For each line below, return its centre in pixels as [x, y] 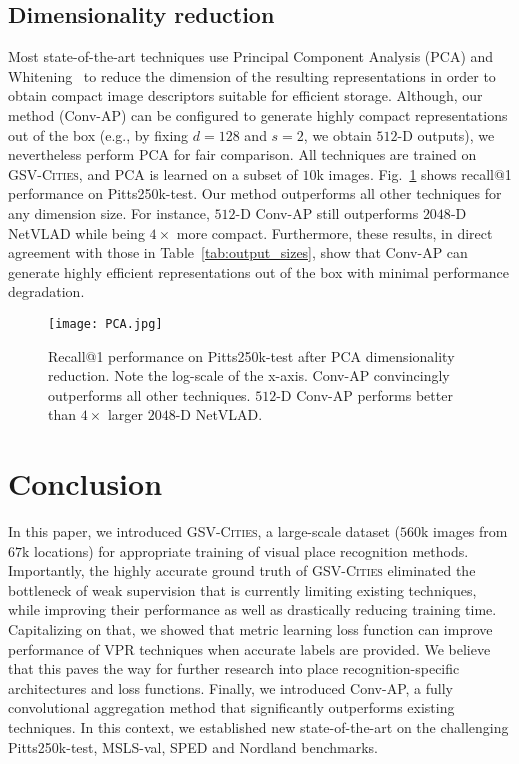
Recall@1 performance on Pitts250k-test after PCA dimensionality [251, 355]
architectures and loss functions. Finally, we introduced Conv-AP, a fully [230, 687]
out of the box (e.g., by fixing [98, 134]
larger [125, 414]
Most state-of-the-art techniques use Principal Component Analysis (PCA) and [251, 56]
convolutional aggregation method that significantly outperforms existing [231, 707]
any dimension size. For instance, [109, 212]
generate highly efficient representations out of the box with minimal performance [258, 271]
